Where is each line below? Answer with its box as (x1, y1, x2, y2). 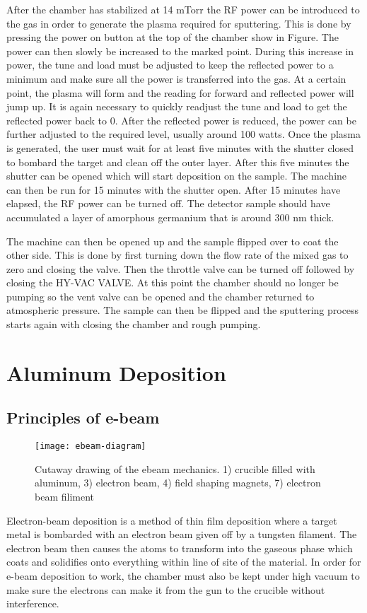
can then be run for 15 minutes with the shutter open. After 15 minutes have (6, 182, 341, 197)
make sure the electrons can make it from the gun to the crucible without (6, 582, 325, 597)
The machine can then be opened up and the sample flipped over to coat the (6, 233, 339, 248)
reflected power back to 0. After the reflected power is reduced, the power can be (6, 112, 356, 127)
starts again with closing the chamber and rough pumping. (6, 317, 261, 332)
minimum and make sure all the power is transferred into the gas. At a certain (6, 71, 346, 86)
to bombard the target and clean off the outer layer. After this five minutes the (6, 154, 349, 169)
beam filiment (35, 489, 94, 504)
